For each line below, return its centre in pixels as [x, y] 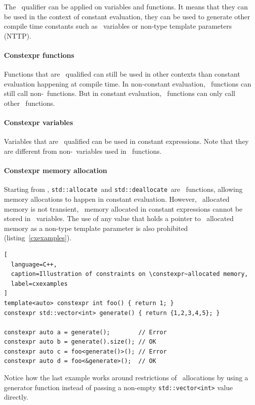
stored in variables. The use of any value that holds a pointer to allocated [119, 218]
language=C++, [34, 264]
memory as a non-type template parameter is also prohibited [96, 228]
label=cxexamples [39, 284]
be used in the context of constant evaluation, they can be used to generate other [127, 16]
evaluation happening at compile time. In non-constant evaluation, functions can [128, 83]
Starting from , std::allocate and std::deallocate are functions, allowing [123, 189]
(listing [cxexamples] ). [38, 238]
